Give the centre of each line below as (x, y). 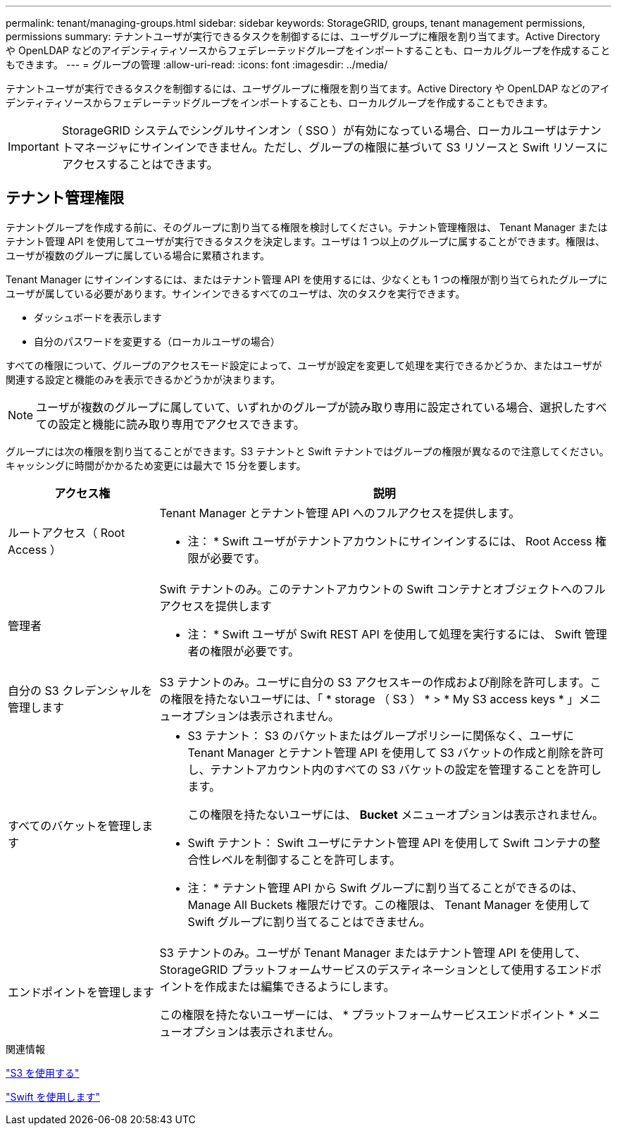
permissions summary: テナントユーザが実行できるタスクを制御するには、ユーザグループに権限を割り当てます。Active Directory (303, 36)
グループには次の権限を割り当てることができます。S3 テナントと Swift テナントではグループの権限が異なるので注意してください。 (307, 451)
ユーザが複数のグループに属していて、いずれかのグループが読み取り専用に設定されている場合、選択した (311, 407)
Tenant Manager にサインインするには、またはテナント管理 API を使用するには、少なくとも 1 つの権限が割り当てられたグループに (307, 279)
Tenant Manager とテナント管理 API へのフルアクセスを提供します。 (340, 513)
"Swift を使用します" (53, 1096)
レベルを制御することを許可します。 (305, 859)
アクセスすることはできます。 (140, 164)
